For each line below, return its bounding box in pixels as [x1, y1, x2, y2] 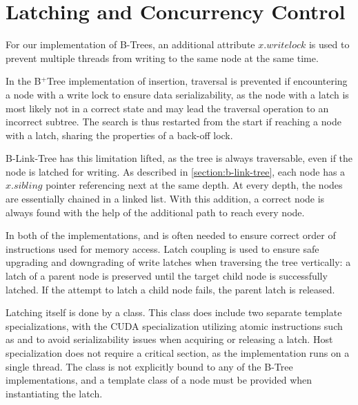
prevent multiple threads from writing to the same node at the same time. [6, 50, 319, 65]
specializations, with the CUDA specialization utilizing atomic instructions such [6, 318, 343, 333]
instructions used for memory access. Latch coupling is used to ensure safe [6, 241, 319, 256]
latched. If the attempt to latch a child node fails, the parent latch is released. [6, 282, 335, 296]
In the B [6, 74, 41, 88]
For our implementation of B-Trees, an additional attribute [6, 37, 255, 52]
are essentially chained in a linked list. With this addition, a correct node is [6, 191, 325, 206]
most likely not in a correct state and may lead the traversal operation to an [6, 101, 329, 115]
